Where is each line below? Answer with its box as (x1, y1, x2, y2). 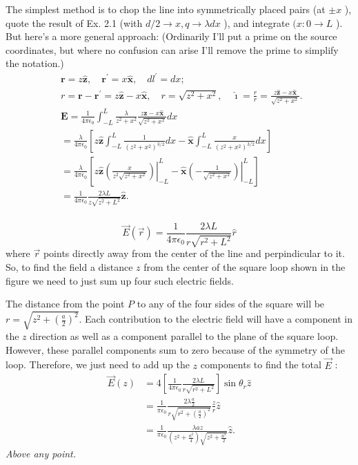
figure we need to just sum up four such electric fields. (6, 273, 234, 287)
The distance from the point (6, 296, 125, 311)
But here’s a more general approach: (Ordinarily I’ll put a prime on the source (6, 29, 337, 44)
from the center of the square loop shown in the (143, 259, 346, 274)
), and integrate (223, 15, 290, 30)
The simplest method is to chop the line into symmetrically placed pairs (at (6, 2, 326, 16)
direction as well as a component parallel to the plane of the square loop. (30, 329, 339, 343)
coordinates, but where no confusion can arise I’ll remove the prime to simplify (6, 42, 339, 57)
